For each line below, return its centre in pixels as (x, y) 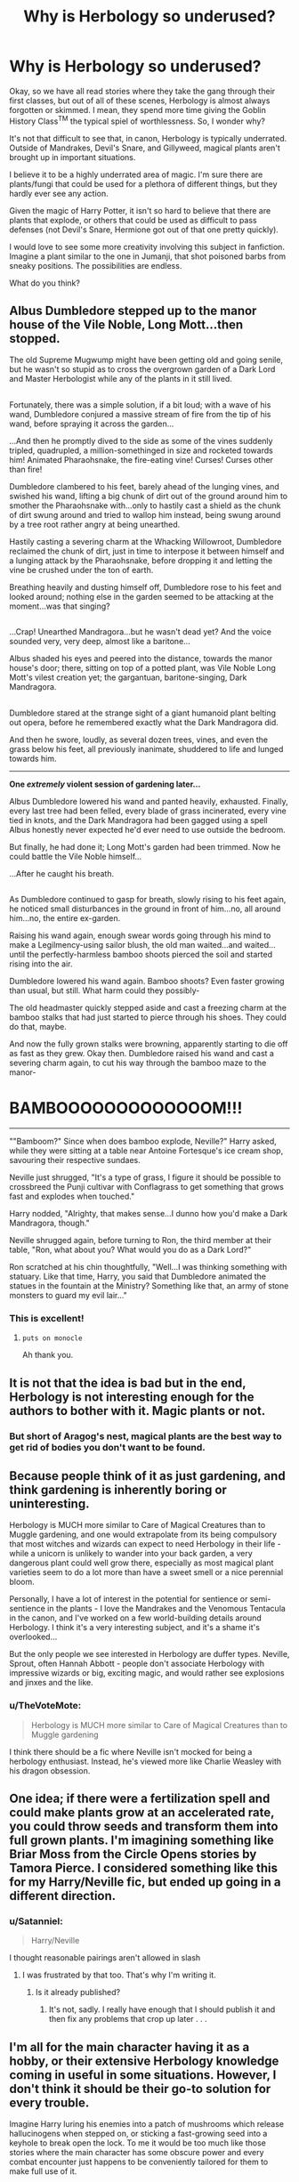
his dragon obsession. (50, 1770)
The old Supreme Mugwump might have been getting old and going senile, (146, 360)
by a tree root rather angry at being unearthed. (95, 524)
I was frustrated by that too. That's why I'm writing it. (119, 1975)
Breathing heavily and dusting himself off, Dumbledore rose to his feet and (145, 587)
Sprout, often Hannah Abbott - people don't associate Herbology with (137, 1664)
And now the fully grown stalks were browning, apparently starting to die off (149, 1044)
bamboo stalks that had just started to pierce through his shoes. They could (148, 1017)
